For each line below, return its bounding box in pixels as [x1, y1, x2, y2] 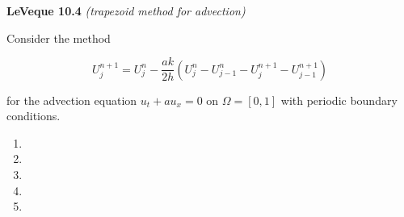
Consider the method [6, 29, 111, 46]
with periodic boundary [280, 91, 398, 108]
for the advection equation [6, 91, 137, 108]
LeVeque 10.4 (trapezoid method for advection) [6, 2, 246, 19]
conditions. [6, 107, 61, 124]
